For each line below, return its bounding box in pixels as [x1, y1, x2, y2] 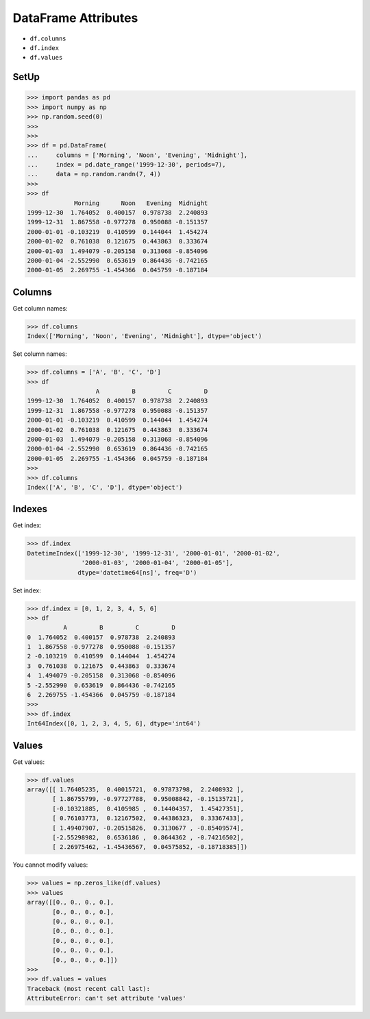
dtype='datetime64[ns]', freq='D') [77, 568, 197, 576]
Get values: [12, 758, 45, 766]
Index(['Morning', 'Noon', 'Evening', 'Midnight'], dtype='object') [27, 333, 262, 340]
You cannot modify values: [12, 861, 88, 869]
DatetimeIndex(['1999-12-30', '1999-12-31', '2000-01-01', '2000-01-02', [27, 549, 280, 557]
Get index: [12, 521, 42, 529]
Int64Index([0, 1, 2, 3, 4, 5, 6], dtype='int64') [27, 720, 201, 728]
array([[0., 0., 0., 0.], [27, 898, 114, 907]
